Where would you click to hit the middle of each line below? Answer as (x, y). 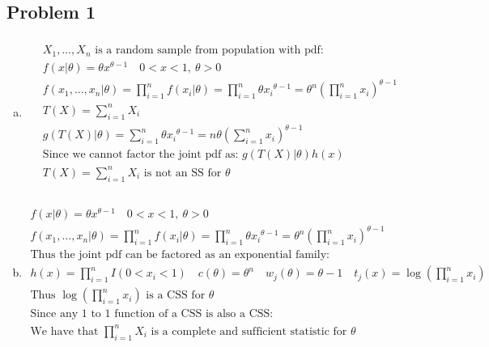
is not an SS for (183, 173)
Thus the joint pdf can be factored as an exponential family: (180, 255)
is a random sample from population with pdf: (209, 51)
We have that (64, 331)
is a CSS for (176, 296)
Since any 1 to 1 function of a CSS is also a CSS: (152, 314)
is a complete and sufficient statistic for (249, 331)
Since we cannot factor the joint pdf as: (140, 155)
